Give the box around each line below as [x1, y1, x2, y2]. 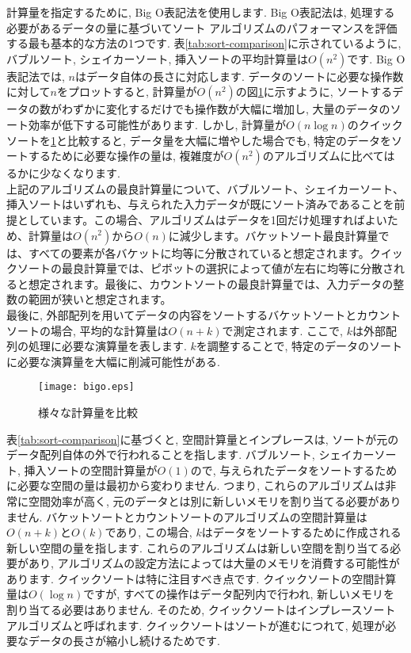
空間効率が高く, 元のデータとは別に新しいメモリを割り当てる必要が [28, 492, 379, 509]
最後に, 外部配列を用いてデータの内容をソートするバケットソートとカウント [6, 306, 401, 323]
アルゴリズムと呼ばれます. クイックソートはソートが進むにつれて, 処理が [6, 617, 386, 633]
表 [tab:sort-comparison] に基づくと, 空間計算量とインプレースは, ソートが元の [6, 430, 399, 447]
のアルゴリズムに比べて [262, 147, 384, 164]
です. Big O [347, 50, 405, 67]
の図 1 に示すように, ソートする [235, 83, 393, 100]
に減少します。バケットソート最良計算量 [168, 227, 379, 243]
